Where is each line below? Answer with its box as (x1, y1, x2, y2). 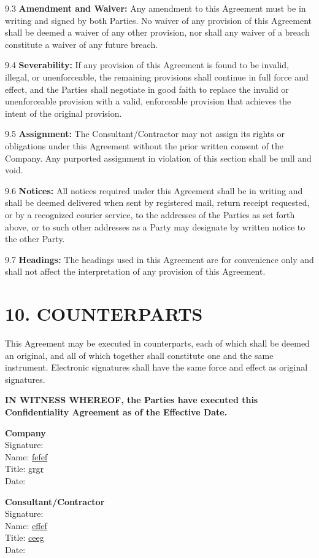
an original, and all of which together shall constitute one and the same (5, 348, 274, 361)
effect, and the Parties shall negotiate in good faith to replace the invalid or (5, 82, 289, 95)
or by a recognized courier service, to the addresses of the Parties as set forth (5, 208, 295, 221)
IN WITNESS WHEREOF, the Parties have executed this (5, 393, 258, 406)
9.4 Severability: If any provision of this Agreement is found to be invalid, (5, 58, 289, 71)
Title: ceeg (5, 531, 44, 544)
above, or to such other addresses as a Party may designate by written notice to (5, 220, 306, 233)
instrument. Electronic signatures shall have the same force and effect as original (5, 361, 308, 374)
